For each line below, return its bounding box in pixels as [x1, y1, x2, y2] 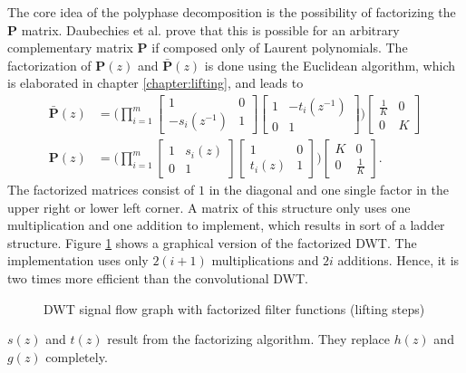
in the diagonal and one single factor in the [209, 180, 449, 199]
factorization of [7, 55, 92, 74]
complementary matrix [7, 38, 133, 57]
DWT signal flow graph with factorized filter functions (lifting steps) [44, 299, 425, 318]
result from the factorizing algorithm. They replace [107, 330, 390, 349]
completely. [45, 347, 108, 366]
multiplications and [211, 251, 319, 270]
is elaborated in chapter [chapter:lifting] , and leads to [7, 73, 304, 92]
